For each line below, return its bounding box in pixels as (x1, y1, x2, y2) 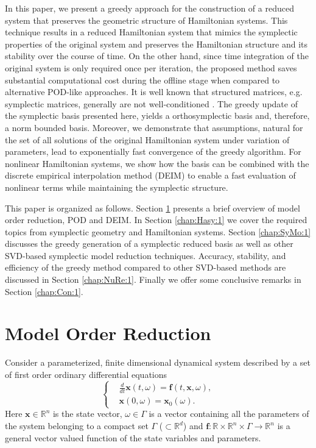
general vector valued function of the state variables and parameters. (5, 431, 261, 444)
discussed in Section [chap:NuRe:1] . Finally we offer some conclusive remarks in (5, 273, 301, 286)
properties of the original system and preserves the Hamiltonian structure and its (5, 37, 308, 50)
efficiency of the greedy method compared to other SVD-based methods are (5, 261, 286, 274)
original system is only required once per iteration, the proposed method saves (5, 61, 297, 74)
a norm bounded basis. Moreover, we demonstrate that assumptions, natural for (5, 121, 303, 133)
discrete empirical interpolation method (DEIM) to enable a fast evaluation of (5, 169, 296, 182)
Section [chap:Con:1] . (5, 285, 83, 297)
